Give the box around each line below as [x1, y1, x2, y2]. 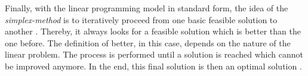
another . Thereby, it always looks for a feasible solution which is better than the [5, 25, 301, 37]
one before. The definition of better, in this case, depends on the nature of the [5, 36, 291, 49]
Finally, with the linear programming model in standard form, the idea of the [5, 2, 288, 14]
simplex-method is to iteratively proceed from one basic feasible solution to [5, 13, 278, 26]
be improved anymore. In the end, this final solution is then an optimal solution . [5, 59, 302, 72]
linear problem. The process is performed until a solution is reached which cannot [5, 48, 303, 61]
